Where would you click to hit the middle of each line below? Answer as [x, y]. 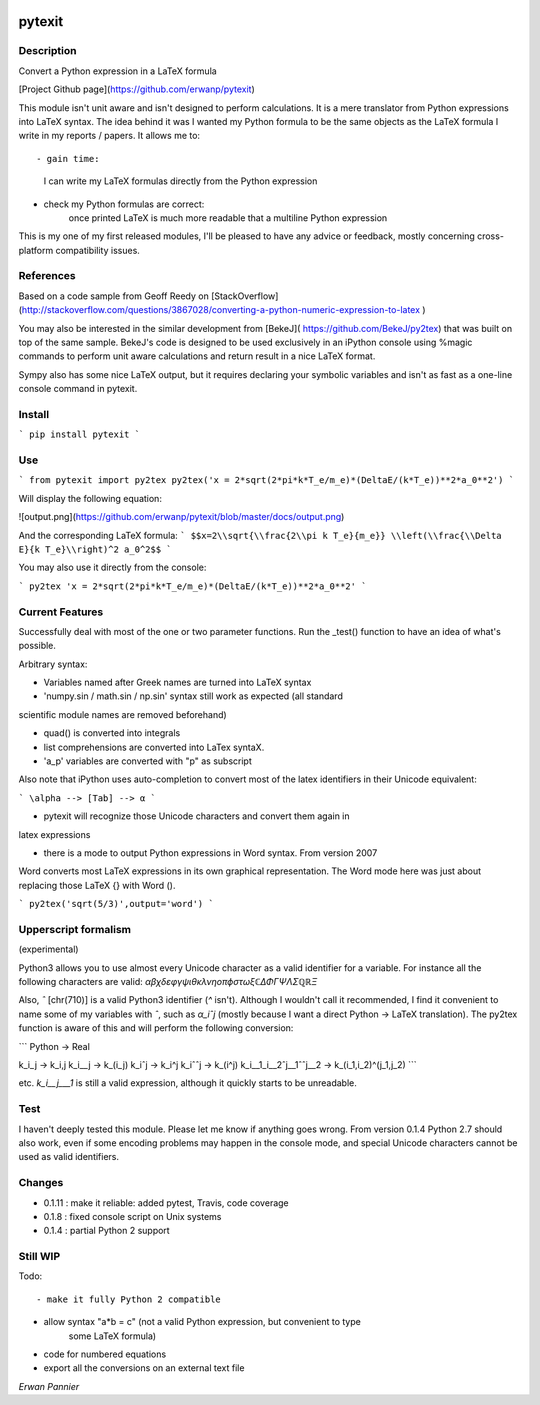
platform [36, 250]
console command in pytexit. [78, 389]
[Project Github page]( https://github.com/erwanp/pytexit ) [136, 89]
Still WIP [39, 1257]
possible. [37, 646]
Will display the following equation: [90, 498]
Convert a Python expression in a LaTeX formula [117, 71]
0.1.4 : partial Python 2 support [106, 1231]
